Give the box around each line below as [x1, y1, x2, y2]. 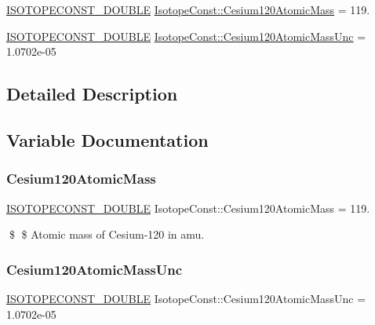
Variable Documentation [6, 127, 209, 152]
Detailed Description [6, 82, 178, 106]
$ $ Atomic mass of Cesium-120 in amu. [9, 226, 205, 243]
